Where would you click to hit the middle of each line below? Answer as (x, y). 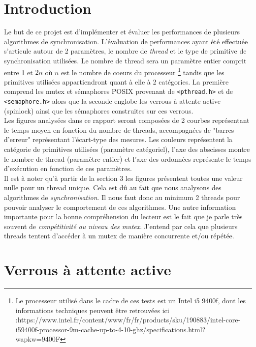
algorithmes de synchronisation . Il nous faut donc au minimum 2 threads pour (122, 197)
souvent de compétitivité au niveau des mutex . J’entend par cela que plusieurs (121, 226)
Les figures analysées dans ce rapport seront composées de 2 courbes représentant (127, 120)
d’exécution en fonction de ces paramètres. (68, 168)
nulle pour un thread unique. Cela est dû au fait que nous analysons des (113, 188)
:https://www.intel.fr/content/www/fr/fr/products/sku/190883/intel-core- (128, 320)
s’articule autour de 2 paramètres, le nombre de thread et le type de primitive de (125, 51)
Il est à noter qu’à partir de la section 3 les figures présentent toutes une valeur (123, 178)
